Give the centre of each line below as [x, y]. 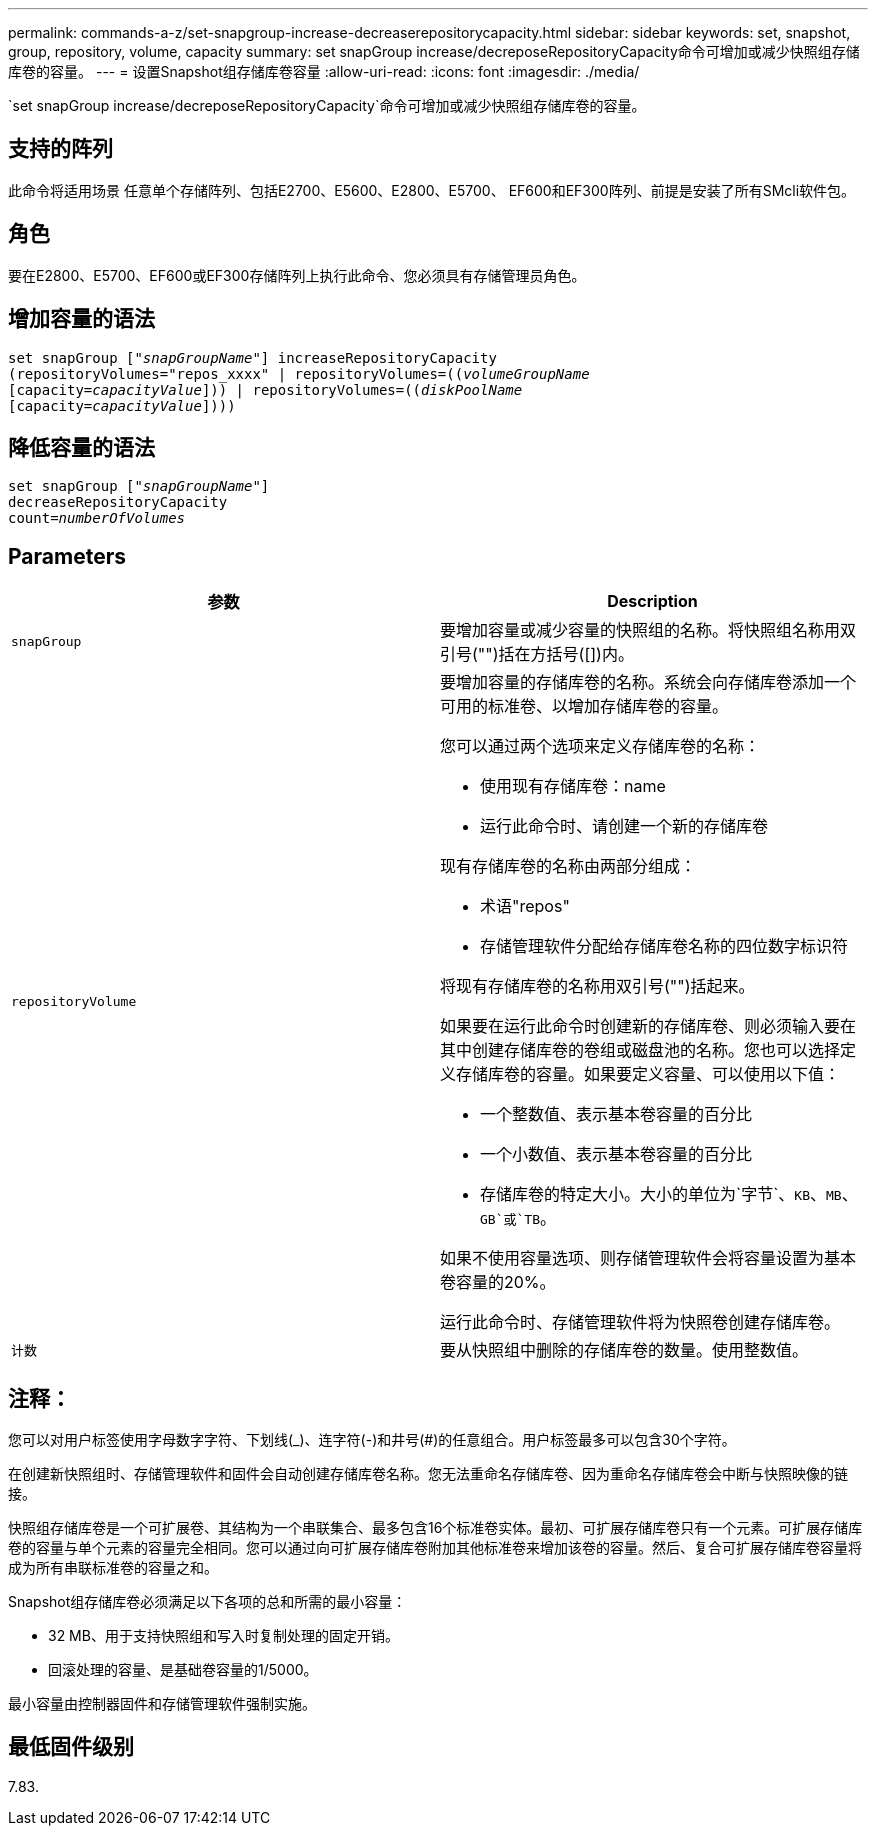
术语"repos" [525, 906]
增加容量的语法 [81, 319]
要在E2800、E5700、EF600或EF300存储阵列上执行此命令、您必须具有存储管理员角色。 [297, 275]
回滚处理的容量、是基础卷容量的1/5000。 [183, 1670]
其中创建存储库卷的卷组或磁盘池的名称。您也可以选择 [640, 1050]
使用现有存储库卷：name [573, 786]
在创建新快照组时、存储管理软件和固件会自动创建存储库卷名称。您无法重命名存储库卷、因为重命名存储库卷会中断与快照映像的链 [428, 1474]
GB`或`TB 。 [518, 1218]
